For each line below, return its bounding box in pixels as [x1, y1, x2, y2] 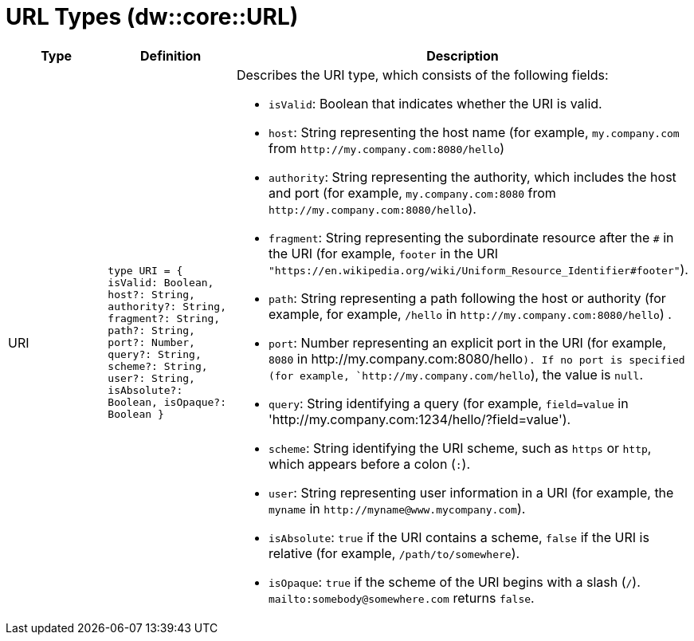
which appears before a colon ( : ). [268, 455, 471, 472]
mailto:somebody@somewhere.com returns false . [268, 589, 535, 606]
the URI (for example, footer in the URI [268, 245, 499, 262]
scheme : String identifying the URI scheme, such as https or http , [268, 439, 652, 456]
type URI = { [108, 265, 183, 277]
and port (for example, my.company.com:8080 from [268, 184, 556, 201]
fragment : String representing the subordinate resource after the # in [268, 229, 674, 246]
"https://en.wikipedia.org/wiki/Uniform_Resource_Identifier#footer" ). [268, 261, 688, 277]
